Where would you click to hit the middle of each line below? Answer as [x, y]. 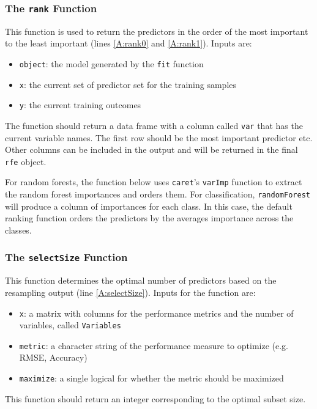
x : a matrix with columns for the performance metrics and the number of [156, 313]
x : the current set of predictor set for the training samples [128, 84]
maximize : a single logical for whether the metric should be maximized [151, 378]
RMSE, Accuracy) [53, 357]
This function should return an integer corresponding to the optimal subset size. [155, 398]
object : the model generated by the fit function [111, 63]
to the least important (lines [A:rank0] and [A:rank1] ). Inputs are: [129, 43]
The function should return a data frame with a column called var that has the [154, 125]
